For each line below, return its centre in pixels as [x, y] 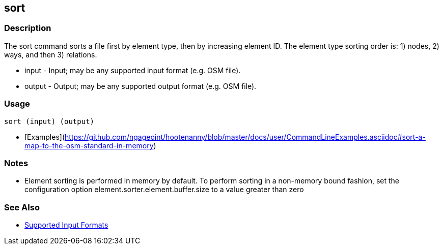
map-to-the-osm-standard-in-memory [89, 145]
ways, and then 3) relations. [51, 54]
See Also [22, 207]
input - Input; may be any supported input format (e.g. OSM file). [133, 70]
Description [28, 28]
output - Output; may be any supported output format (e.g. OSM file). [141, 86]
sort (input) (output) [49, 121]
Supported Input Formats [66, 225]
